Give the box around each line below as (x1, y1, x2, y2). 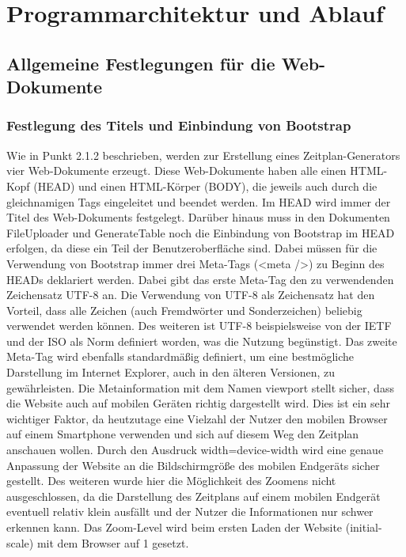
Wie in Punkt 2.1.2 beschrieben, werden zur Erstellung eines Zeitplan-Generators (6, 146, 400, 163)
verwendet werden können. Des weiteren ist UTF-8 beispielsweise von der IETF (6, 317, 392, 334)
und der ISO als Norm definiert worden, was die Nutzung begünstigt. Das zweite (6, 332, 397, 349)
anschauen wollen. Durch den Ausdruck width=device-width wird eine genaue (6, 441, 384, 458)
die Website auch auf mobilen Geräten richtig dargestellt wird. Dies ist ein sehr (6, 395, 391, 411)
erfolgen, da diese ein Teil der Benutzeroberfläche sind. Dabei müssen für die (6, 240, 378, 256)
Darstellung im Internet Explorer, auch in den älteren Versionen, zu (6, 364, 335, 381)
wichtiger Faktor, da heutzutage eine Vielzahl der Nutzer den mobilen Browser (6, 410, 388, 426)
